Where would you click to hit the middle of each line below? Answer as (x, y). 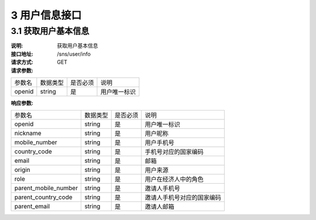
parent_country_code (43, 197)
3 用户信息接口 (46, 15)
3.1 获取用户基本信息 (50, 31)
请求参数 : (22, 70)
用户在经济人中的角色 (174, 180)
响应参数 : (22, 103)
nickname (28, 133)
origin (22, 170)
